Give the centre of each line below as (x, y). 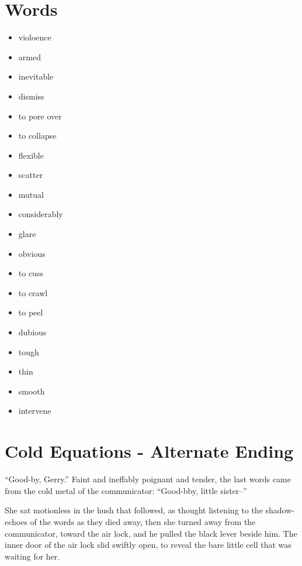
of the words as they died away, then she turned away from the (143, 521)
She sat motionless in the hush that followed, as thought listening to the (134, 510)
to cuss (31, 273)
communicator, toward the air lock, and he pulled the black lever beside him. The (151, 533)
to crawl (33, 292)
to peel (31, 312)
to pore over (40, 116)
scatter (31, 175)
